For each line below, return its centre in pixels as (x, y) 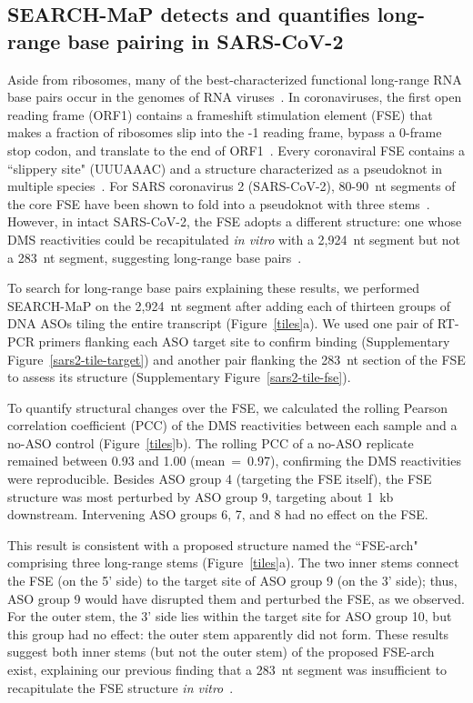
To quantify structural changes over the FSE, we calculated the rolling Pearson (228, 407)
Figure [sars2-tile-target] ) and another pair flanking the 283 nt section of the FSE (236, 359)
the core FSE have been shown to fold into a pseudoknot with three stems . (219, 203)
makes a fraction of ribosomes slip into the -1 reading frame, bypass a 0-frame (225, 132)
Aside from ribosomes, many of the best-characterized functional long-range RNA (235, 79)
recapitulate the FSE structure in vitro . (121, 687)
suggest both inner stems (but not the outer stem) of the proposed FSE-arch (221, 652)
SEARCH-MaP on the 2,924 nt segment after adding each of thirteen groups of (229, 305)
